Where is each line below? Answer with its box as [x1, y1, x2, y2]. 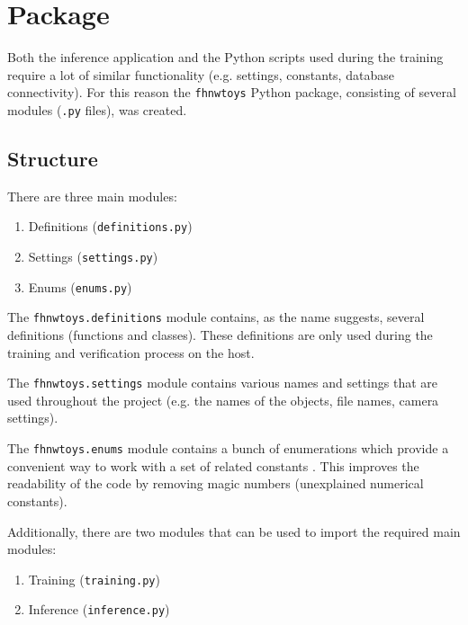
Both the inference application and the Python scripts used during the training [7, 48, 444, 67]
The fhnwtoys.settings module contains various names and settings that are [7, 373, 437, 392]
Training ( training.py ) [28, 569, 160, 588]
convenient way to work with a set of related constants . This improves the [7, 456, 419, 475]
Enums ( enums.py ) [28, 277, 132, 296]
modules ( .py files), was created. [7, 100, 187, 119]
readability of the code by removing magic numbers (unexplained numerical [7, 474, 424, 493]
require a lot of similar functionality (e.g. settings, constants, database [7, 65, 394, 84]
